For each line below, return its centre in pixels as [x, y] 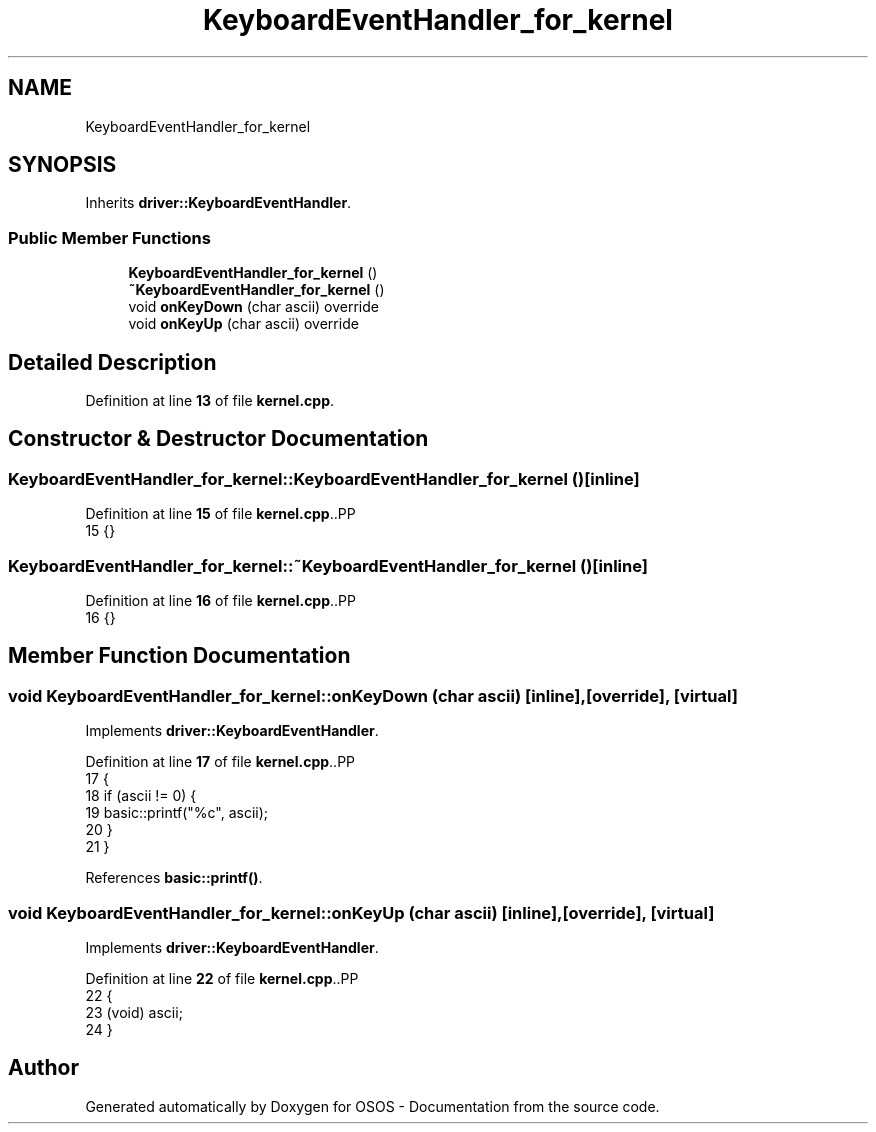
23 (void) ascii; [134, 1012]
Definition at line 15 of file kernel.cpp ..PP [220, 514]
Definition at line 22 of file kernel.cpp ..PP [222, 978]
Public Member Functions [109, 237]
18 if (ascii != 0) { [141, 796]
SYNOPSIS [62, 165]
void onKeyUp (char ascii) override [243, 324]
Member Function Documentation [179, 656]
